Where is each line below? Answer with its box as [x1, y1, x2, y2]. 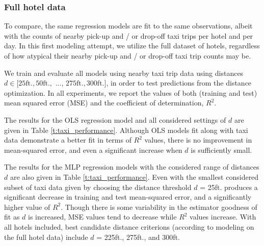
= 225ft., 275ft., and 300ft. [96, 231, 180, 242]
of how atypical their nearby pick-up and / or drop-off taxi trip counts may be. [4, 50, 251, 61]
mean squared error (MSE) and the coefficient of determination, [4, 97, 204, 108]
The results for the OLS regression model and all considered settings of [4, 114, 226, 125]
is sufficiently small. [191, 144, 252, 155]
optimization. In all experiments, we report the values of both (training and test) [4, 87, 257, 98]
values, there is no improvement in [144, 134, 252, 145]
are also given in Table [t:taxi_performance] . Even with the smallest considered [10, 171, 259, 182]
